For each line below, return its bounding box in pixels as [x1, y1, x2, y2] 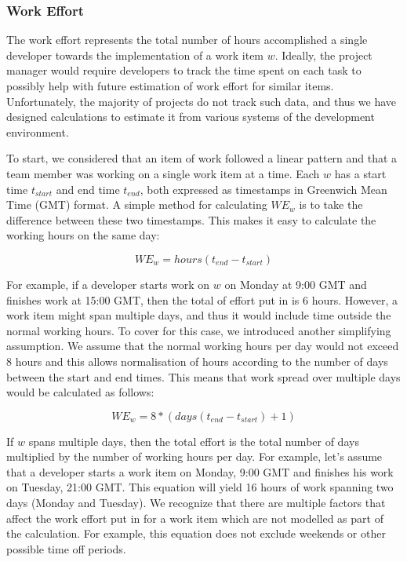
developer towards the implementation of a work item [6, 46, 264, 63]
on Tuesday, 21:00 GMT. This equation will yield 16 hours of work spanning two [6, 479, 394, 495]
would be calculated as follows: [6, 384, 154, 400]
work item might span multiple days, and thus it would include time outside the [6, 307, 391, 323]
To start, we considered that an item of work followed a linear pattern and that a [6, 150, 398, 166]
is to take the [299, 196, 363, 213]
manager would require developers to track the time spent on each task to [6, 62, 362, 78]
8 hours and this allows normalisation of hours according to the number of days [6, 352, 388, 369]
